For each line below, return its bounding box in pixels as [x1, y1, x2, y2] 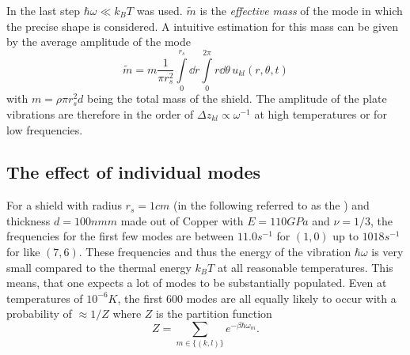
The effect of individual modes [6, 160, 261, 184]
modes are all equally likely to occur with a [186, 289, 397, 306]
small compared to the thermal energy [6, 259, 192, 275]
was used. [136, 2, 183, 18]
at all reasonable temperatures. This [217, 259, 393, 275]
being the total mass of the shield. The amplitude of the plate [87, 90, 387, 107]
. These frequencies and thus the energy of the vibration [78, 244, 351, 260]
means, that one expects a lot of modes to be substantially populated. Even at [6, 274, 387, 291]
